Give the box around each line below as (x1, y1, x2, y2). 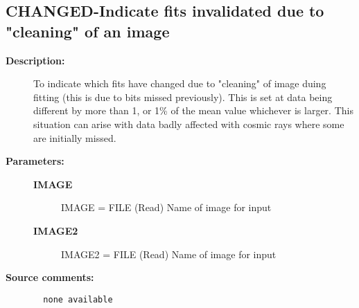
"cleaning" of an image (6, 20, 170, 42)
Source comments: (6, 270, 94, 284)
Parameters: (6, 154, 64, 168)
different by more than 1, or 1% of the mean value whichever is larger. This (33, 103, 353, 118)
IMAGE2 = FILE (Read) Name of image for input (61, 246, 277, 261)
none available (43, 294, 113, 305)
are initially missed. (33, 130, 116, 145)
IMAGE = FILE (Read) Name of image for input (61, 200, 272, 215)
